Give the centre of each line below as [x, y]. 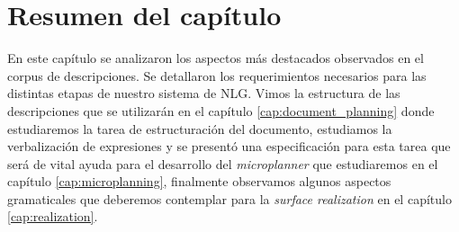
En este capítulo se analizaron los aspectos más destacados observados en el [216, 58]
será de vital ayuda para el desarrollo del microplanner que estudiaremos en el [223, 163]
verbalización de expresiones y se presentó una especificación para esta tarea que [229, 146]
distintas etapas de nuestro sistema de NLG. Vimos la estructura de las [204, 93]
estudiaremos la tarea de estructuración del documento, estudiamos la [200, 128]
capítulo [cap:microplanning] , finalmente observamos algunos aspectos [199, 181]
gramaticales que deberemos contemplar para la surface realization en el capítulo [229, 198]
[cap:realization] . [53, 216]
